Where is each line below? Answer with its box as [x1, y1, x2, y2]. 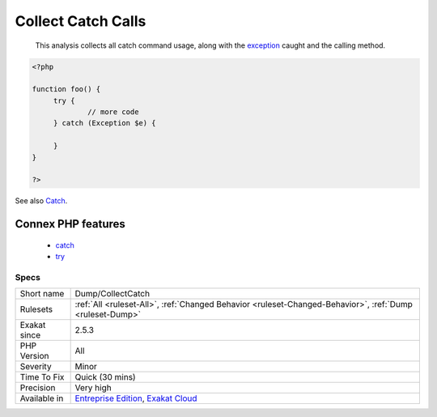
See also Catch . [15, 196, 68, 206]
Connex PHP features [15, 217, 125, 231]
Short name [19, 288, 65, 300]
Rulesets [19, 304, 53, 315]
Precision [19, 382, 56, 394]
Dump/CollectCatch [74, 288, 150, 300]
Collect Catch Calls [15, 12, 146, 30]
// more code [87, 108, 139, 117]
